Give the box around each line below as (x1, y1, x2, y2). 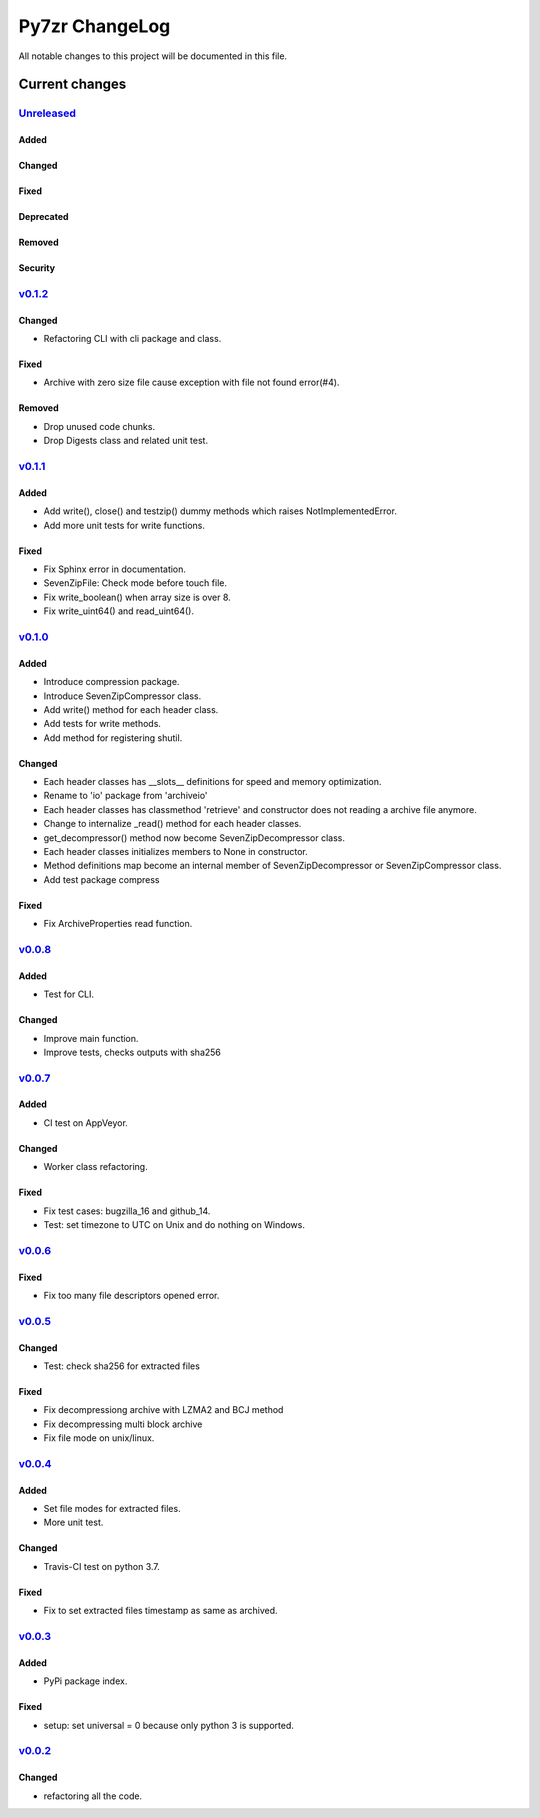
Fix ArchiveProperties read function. (43, 918, 193, 930)
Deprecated (18, 211, 69, 223)
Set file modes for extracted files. (43, 1503, 181, 1515)
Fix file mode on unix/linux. (43, 1432, 155, 1444)
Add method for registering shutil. (43, 731, 183, 744)
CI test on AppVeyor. (43, 1116, 129, 1129)
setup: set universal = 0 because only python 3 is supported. (43, 1719, 295, 1731)
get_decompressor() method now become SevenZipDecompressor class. (43, 831, 345, 844)
